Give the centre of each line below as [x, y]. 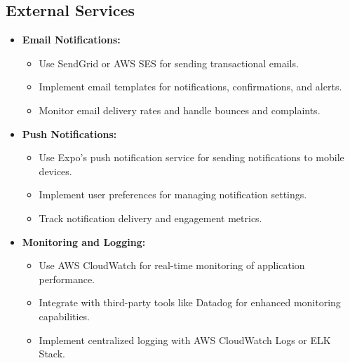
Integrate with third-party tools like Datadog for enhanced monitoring [190, 302]
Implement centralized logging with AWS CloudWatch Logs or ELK [185, 340]
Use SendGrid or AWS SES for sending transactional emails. [169, 63]
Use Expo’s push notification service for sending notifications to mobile [191, 157]
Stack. [52, 354]
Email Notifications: [71, 40]
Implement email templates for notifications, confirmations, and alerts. [190, 87]
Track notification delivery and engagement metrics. [150, 218]
